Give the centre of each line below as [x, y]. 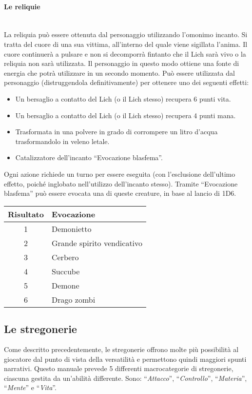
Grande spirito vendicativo [97, 243]
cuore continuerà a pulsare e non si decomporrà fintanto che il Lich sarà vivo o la [125, 53]
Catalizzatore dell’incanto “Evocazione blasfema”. [89, 157]
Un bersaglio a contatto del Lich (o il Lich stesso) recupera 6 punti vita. [123, 98]
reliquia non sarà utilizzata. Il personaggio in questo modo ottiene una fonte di [122, 63]
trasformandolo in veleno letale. [62, 141]
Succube [66, 271]
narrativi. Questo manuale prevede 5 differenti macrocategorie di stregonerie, [119, 368]
